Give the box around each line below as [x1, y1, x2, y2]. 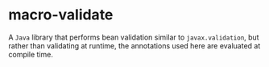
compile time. [8, 49, 54, 59]
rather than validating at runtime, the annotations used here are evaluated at [8, 40, 261, 50]
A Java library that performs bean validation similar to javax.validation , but [8, 32, 259, 42]
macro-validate [8, 6, 114, 24]
